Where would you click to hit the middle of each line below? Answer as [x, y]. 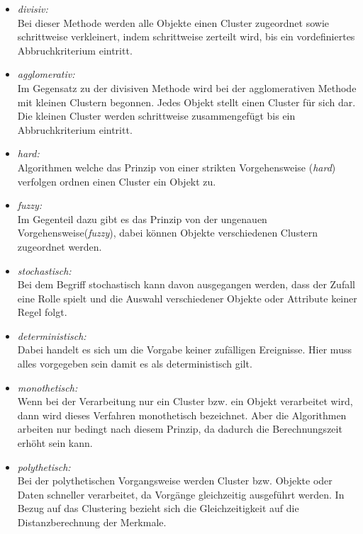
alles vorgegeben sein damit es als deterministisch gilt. [135, 364]
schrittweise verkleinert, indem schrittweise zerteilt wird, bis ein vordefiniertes [186, 36]
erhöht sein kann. [55, 443]
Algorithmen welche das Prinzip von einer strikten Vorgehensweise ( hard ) [177, 167]
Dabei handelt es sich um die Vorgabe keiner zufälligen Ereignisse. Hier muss [184, 350]
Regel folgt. [42, 312]
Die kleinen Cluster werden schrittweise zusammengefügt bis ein [156, 116]
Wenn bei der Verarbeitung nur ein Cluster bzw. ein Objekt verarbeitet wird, [185, 401]
